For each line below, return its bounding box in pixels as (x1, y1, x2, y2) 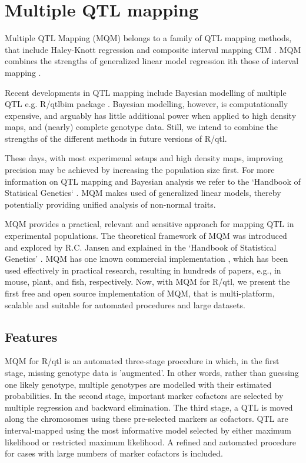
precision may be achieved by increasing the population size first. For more (5, 164, 275, 176)
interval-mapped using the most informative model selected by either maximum (5, 424, 291, 436)
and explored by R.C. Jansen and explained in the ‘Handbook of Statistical (5, 241, 277, 253)
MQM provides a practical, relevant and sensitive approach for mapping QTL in (5, 218, 294, 230)
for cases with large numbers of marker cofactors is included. (5, 447, 223, 459)
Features (5, 327, 58, 345)
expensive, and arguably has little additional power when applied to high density (5, 109, 297, 121)
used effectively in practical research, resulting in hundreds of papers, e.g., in (5, 264, 281, 276)
